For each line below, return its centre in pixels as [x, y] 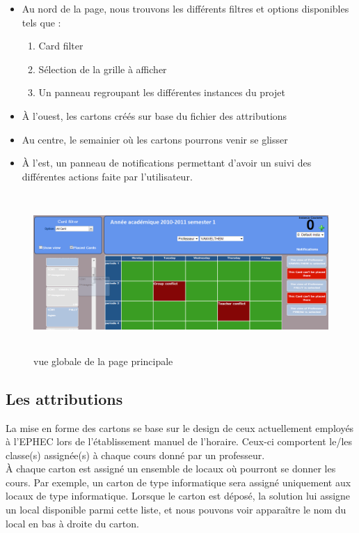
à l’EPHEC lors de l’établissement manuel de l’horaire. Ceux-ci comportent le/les [179, 441]
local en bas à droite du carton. [72, 523]
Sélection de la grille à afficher [103, 69]
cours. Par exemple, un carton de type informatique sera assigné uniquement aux [178, 482]
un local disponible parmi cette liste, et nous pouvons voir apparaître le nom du [176, 510]
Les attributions [64, 398]
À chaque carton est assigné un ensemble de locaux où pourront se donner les [171, 469]
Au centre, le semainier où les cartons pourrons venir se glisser [155, 139]
